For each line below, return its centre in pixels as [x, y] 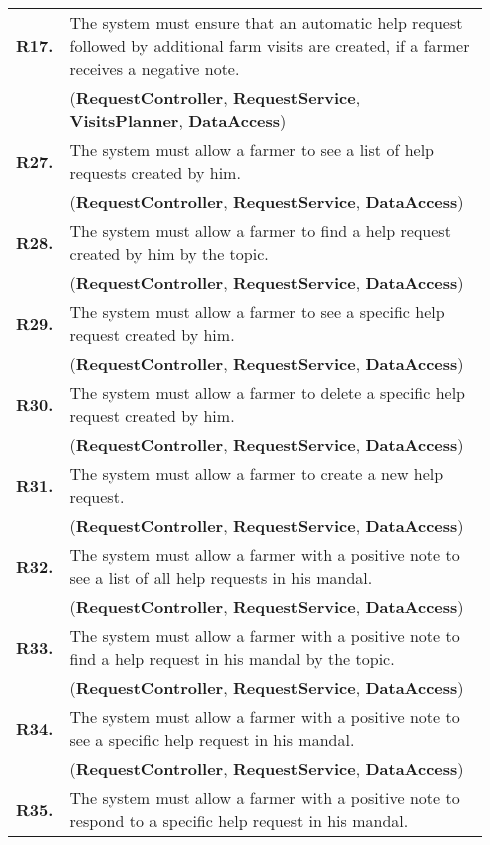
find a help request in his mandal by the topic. [232, 658]
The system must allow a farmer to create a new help [256, 473]
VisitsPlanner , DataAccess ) [178, 120]
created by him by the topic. [169, 253]
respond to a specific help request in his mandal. [239, 820]
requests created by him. [155, 172]
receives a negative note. [154, 68]
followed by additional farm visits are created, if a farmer [269, 45]
